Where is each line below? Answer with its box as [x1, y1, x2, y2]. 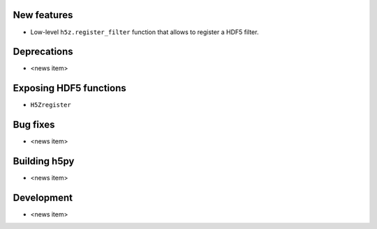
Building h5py [13, 155, 75, 167]
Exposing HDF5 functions [13, 82, 126, 94]
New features [13, 9, 73, 21]
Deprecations [13, 46, 73, 58]
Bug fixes [13, 119, 55, 131]
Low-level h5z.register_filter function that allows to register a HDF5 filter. [30, 28, 259, 36]
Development [13, 191, 73, 203]
